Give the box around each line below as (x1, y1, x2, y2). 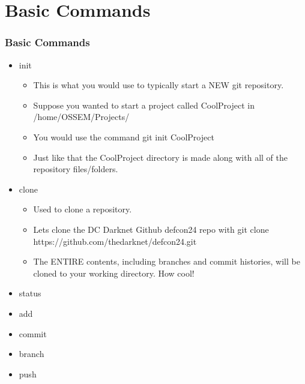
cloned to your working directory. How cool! (33, 266, 195, 279)
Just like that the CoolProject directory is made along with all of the (33, 151, 288, 163)
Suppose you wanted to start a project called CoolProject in (33, 98, 255, 111)
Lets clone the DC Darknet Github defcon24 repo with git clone (33, 223, 269, 235)
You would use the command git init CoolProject (33, 130, 214, 143)
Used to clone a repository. (33, 203, 132, 215)
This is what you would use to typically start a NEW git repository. (33, 79, 284, 91)
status (19, 287, 41, 299)
